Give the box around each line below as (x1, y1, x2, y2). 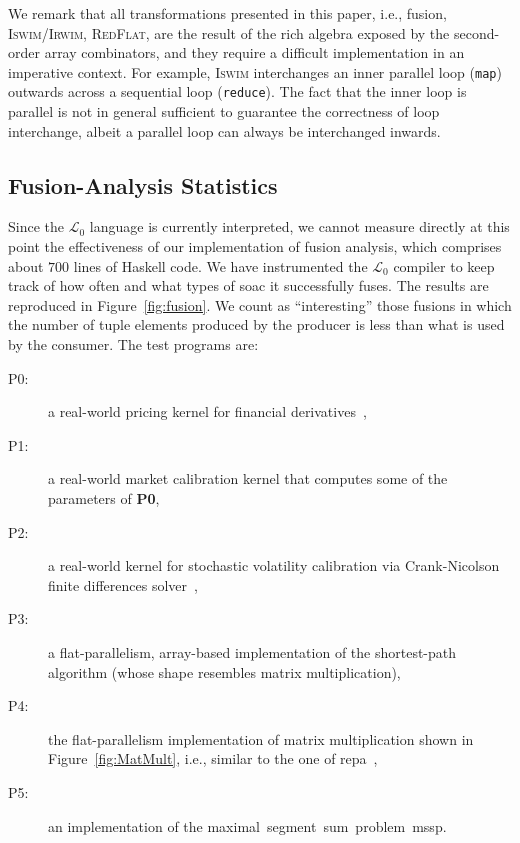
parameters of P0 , (48, 488, 160, 509)
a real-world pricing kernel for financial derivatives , (48, 401, 367, 422)
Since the (8, 216, 64, 237)
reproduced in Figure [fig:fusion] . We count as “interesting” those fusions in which (8, 294, 512, 315)
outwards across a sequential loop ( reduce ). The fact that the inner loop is (8, 81, 467, 102)
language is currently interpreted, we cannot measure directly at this (89, 216, 510, 237)
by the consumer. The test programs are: (8, 334, 259, 355)
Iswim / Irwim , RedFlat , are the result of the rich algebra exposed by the (8, 22, 450, 43)
